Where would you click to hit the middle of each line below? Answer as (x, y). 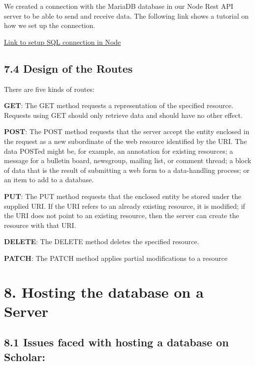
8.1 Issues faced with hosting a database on (116, 342)
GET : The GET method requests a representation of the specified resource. (119, 105)
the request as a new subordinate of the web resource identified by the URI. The (126, 141)
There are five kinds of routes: (49, 89)
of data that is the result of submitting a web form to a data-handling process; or (127, 170)
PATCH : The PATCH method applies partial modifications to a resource (116, 258)
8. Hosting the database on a (104, 292)
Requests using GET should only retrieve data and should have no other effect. (123, 115)
